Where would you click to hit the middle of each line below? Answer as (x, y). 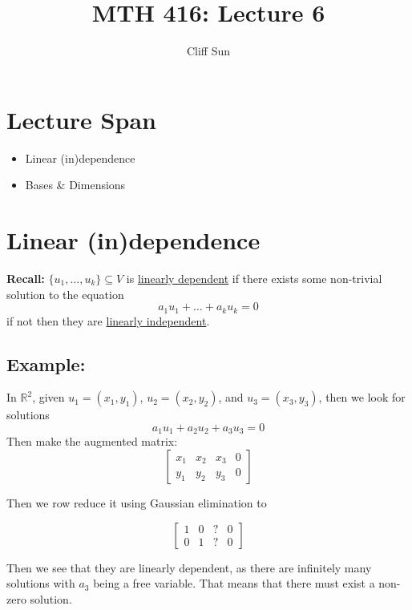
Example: (46, 364)
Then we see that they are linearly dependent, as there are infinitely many (189, 567)
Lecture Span (81, 119)
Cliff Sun (208, 51)
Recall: (26, 278)
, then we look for (362, 397)
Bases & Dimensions (75, 185)
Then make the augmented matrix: (92, 441)
